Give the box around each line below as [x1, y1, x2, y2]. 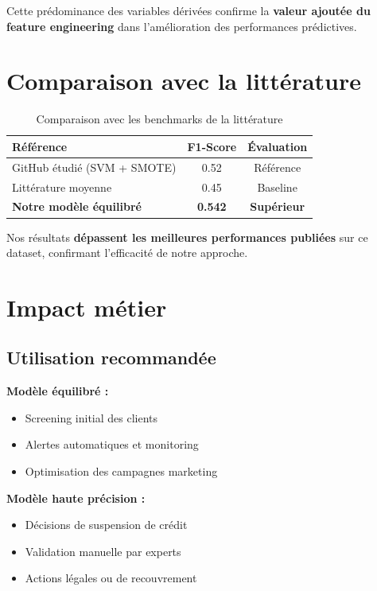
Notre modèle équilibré [12, 198, 142, 215]
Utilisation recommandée [6, 345, 216, 370]
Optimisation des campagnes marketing [25, 463, 218, 480]
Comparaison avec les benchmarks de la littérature [36, 111, 283, 127]
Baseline [257, 178, 297, 195]
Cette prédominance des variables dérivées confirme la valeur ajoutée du [6, 2, 371, 18]
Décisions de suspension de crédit [25, 516, 188, 533]
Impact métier [6, 290, 167, 323]
